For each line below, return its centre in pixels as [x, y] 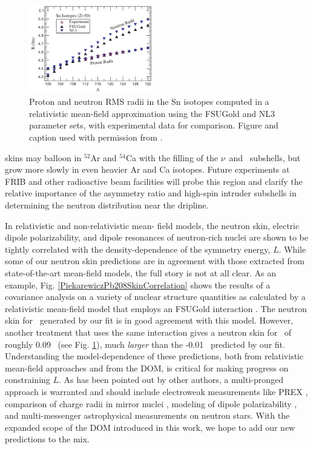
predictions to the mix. [47, 439]
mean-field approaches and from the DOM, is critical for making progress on [147, 368]
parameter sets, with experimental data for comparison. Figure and [154, 125]
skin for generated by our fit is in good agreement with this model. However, [149, 320]
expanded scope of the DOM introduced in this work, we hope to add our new [150, 427]
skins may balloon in [43, 157]
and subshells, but [265, 157]
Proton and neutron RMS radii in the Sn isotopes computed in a [149, 101]
